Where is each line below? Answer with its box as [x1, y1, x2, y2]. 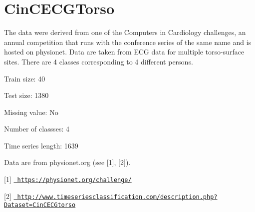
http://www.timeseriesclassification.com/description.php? [17, 193, 218, 200]
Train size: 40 [4, 73, 45, 83]
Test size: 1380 [4, 90, 49, 100]
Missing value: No [4, 106, 58, 117]
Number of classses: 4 [4, 123, 69, 134]
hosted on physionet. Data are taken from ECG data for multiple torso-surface [4, 46, 245, 57]
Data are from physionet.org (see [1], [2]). [4, 157, 131, 167]
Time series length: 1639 [4, 140, 78, 150]
